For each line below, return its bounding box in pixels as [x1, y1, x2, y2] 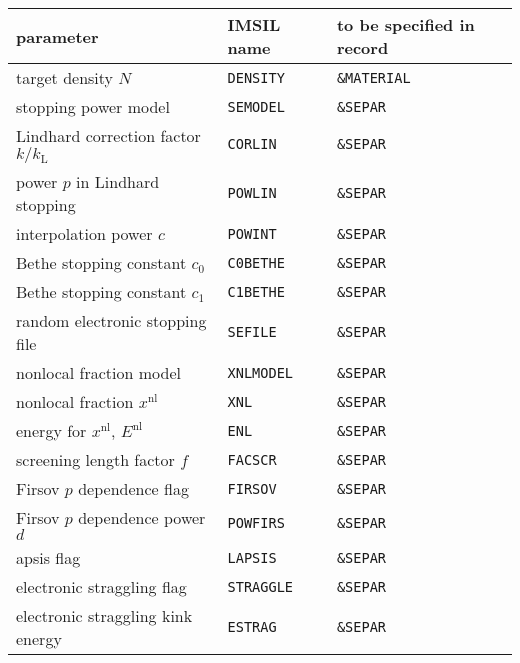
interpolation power [16, 222, 153, 245]
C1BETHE [227, 283, 285, 300]
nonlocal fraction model [16, 361, 181, 384]
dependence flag [78, 477, 189, 500]
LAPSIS [227, 549, 277, 566]
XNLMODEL [227, 364, 294, 381]
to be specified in [336, 13, 475, 36]
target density [16, 66, 114, 89]
